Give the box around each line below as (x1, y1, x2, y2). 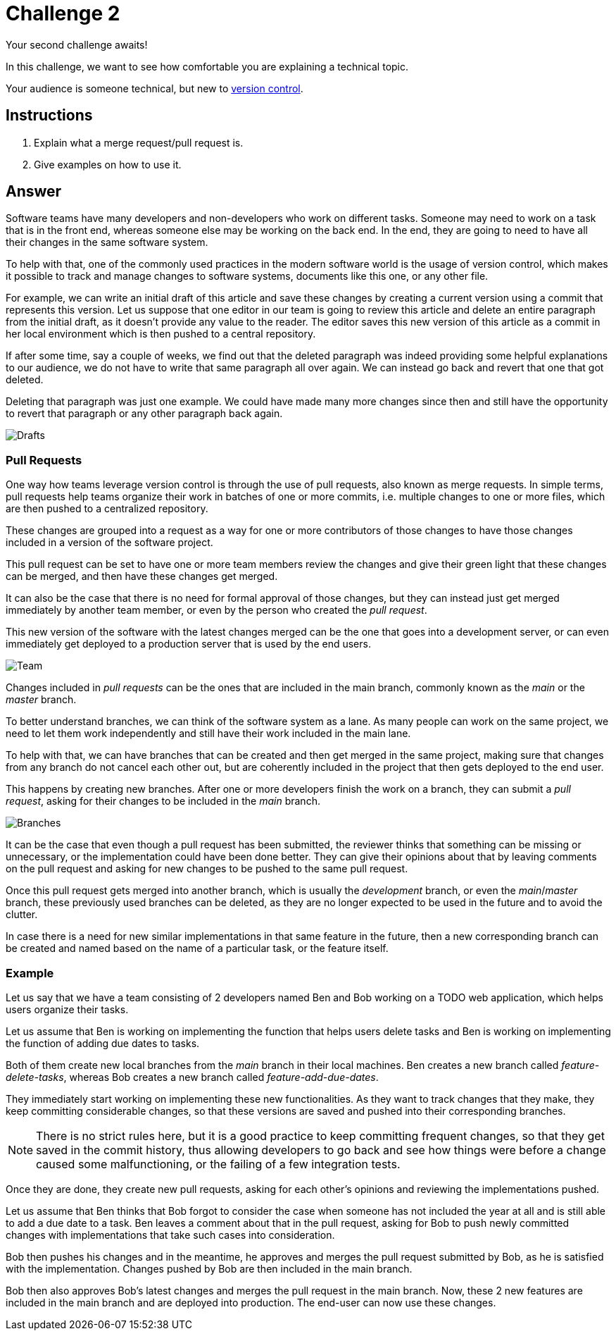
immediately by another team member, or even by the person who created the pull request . (6, 604, 427, 617)
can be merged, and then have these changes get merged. (6, 570, 278, 583)
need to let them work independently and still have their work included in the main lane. (6, 727, 411, 740)
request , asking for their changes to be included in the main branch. (6, 795, 320, 808)
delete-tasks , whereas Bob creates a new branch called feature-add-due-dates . (6, 1070, 379, 1083)
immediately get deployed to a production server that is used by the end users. (6, 638, 371, 650)
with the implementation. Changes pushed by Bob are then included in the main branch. (6, 1262, 413, 1275)
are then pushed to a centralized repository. (6, 502, 208, 515)
